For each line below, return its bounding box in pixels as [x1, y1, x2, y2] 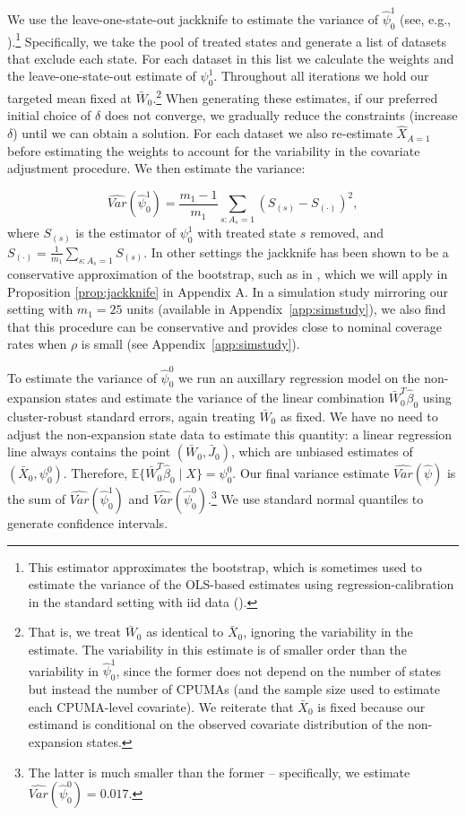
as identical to [146, 622, 224, 641]
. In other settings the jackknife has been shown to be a [143, 242, 449, 261]
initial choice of [7, 106, 91, 125]
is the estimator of [75, 223, 177, 242]
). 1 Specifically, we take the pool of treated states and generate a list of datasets [7, 29, 447, 50]
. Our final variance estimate [232, 464, 390, 482]
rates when [7, 334, 67, 353]
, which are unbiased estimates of [230, 442, 413, 461]
